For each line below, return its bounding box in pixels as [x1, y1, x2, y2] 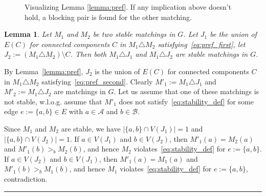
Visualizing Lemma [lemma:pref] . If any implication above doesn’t [25, 2, 232, 12]
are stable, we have [61, 123, 121, 134]
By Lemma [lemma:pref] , [4, 66, 83, 76]
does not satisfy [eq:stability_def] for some [119, 96, 254, 106]
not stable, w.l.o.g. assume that [4, 96, 102, 106]
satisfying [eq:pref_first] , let [158, 38, 246, 49]
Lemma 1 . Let [4, 29, 52, 39]
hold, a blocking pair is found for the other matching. [25, 11, 192, 22]
